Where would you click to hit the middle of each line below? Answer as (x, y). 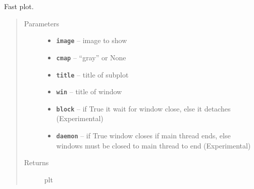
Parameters (41, 23)
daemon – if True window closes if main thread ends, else (143, 136)
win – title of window (89, 91)
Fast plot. (19, 6)
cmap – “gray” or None (91, 57)
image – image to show (92, 40)
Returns (36, 162)
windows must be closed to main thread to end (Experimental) (154, 145)
